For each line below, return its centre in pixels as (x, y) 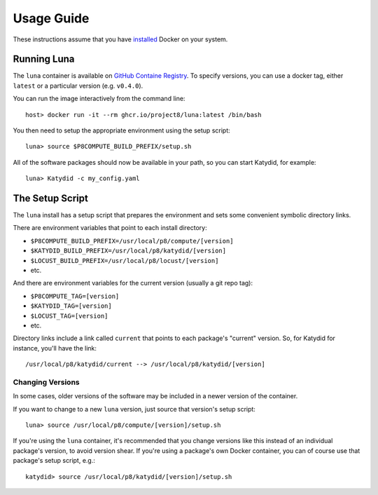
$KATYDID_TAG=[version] (71, 306)
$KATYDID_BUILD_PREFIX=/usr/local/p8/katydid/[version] (128, 251)
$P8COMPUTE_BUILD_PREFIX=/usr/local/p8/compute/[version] (132, 241)
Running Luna (44, 59)
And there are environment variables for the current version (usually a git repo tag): (133, 283)
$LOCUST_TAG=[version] (69, 316)
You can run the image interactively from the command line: (99, 99)
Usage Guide (51, 18)
